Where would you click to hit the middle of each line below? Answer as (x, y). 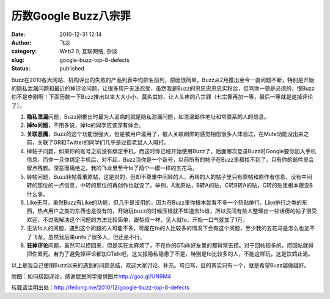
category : (24, 51)
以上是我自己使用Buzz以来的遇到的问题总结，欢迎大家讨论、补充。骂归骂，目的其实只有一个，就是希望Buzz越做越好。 (160, 265)
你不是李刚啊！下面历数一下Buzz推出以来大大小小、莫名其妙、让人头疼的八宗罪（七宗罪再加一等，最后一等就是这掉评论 (162, 97)
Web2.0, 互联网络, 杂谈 (88, 51)
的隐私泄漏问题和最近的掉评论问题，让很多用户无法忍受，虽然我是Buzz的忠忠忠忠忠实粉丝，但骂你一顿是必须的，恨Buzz (163, 88)
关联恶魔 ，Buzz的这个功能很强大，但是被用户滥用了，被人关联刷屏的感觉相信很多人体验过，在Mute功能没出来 (165, 134)
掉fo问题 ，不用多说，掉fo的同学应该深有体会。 (86, 125)
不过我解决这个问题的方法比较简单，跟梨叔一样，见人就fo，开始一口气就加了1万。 (145, 219)
